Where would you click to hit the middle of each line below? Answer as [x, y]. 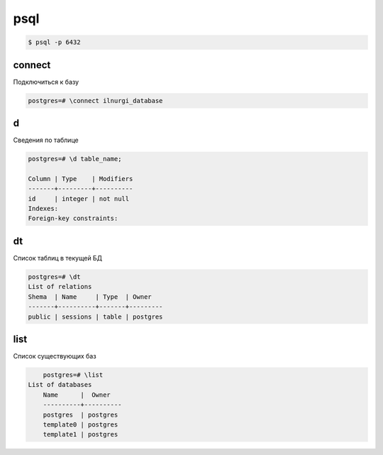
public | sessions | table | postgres [95, 317]
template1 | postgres [81, 434]
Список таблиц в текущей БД [58, 258]
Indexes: [43, 209]
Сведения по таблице [46, 140]
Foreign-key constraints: [73, 219]
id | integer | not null [79, 198]
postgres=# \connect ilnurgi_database [95, 100]
